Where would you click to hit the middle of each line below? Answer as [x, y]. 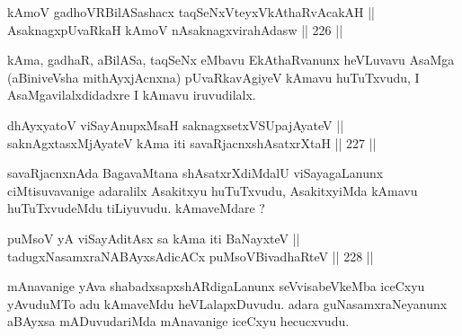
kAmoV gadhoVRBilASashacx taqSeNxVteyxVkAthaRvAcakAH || [191, 12]
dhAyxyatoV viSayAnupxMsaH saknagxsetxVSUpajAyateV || [176, 124]
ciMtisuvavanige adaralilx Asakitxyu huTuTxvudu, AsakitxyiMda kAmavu [213, 190]
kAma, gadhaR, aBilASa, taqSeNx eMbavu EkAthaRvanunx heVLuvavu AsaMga [231, 60]
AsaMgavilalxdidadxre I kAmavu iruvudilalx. [132, 95]
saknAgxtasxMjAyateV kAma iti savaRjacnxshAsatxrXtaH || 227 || [192, 142]
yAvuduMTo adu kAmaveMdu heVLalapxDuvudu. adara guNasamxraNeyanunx [227, 303]
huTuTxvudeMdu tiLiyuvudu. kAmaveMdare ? [136, 208]
